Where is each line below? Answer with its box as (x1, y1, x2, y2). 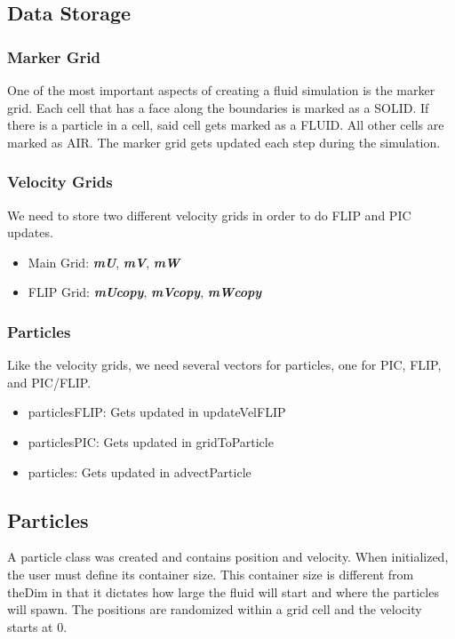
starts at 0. (7, 617, 68, 635)
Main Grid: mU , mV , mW (28, 252, 180, 271)
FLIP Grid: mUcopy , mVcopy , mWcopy (28, 283, 262, 301)
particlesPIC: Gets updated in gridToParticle (28, 432, 274, 451)
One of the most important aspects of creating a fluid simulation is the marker (7, 81, 435, 99)
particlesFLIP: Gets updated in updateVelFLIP (28, 403, 286, 421)
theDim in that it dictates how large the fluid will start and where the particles (7, 582, 439, 601)
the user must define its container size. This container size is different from (7, 564, 414, 583)
